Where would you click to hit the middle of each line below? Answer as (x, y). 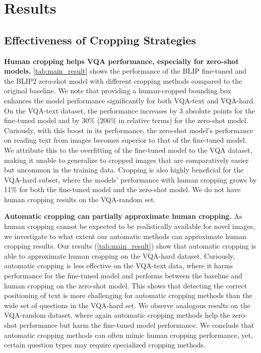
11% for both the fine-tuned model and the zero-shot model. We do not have (122, 189)
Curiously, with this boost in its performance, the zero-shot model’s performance (129, 130)
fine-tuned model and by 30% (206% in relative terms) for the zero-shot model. (126, 120)
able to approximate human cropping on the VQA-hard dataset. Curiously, (120, 255)
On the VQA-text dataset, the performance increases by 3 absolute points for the (129, 110)
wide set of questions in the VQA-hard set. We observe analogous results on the (127, 305)
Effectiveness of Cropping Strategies (100, 40)
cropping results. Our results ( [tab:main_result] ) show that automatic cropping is (130, 246)
